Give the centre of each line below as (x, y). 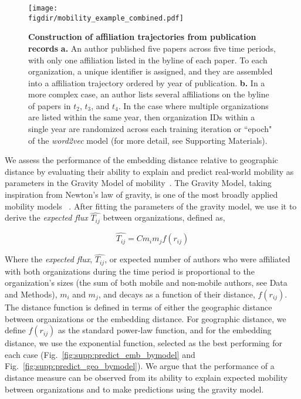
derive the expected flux (46, 217)
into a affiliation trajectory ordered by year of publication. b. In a (147, 82)
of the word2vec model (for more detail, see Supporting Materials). (148, 140)
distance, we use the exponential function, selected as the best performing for (143, 343)
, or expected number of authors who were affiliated (197, 259)
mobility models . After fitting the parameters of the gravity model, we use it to (151, 206)
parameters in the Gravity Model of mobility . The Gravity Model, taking (138, 183)
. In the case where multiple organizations (193, 105)
